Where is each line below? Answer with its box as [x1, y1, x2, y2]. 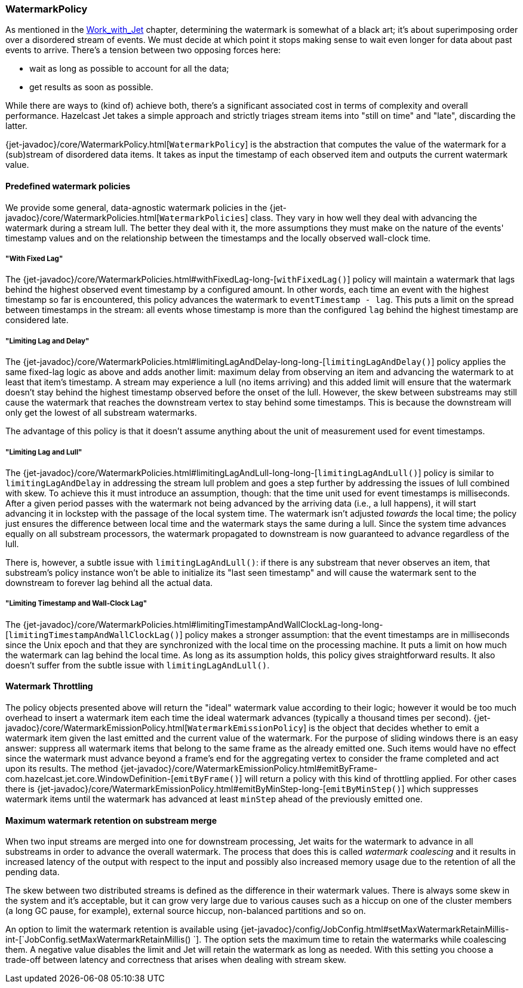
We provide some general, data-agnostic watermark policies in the [5, 202, 267, 213]
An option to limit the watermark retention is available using [5, 924, 239, 935]
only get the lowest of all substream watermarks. [5, 407, 197, 418]
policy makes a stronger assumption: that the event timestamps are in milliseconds [184, 629, 510, 640]
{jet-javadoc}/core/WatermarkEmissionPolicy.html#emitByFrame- [120, 763, 378, 774]
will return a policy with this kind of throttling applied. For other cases [244, 773, 517, 784]
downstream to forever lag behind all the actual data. [5, 577, 213, 588]
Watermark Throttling [5, 681, 93, 692]
